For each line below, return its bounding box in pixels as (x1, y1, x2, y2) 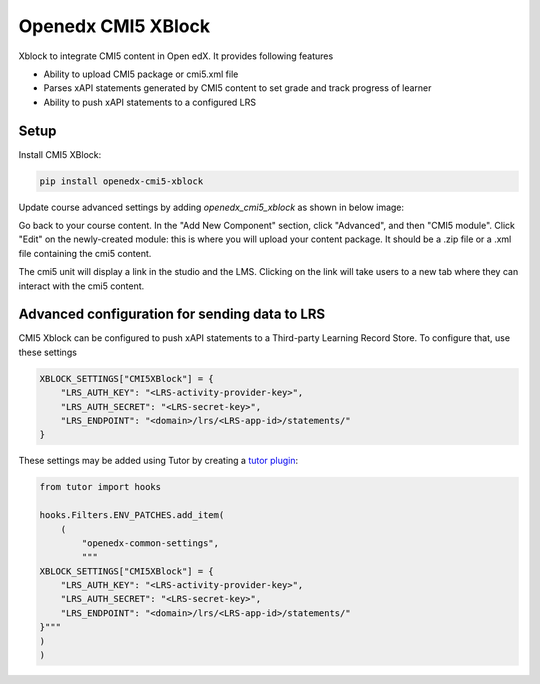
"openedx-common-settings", (81, 537, 220, 549)
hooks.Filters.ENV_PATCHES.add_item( (39, 510, 225, 521)
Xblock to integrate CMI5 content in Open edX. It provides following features (18, 50, 334, 62)
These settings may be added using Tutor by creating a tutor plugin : (18, 455, 299, 467)
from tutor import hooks (39, 481, 162, 493)
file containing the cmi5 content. (18, 247, 152, 259)
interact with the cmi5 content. (18, 280, 145, 292)
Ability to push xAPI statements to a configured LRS (43, 96, 257, 108)
